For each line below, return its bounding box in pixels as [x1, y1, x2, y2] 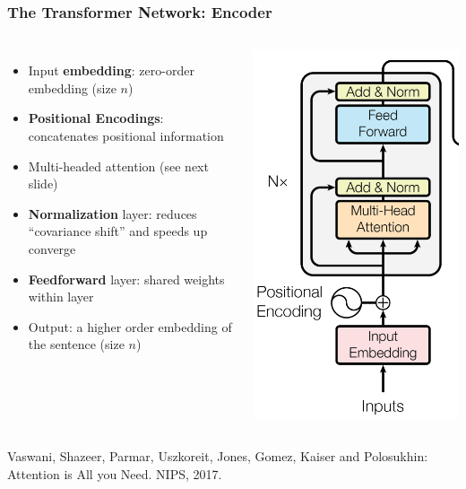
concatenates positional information [28, 127, 224, 144]
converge [28, 239, 76, 258]
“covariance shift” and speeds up [28, 222, 208, 240]
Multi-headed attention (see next [28, 156, 209, 175]
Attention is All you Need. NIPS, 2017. [7, 465, 222, 484]
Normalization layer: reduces [28, 204, 197, 223]
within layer [28, 287, 94, 306]
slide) [28, 174, 58, 193]
